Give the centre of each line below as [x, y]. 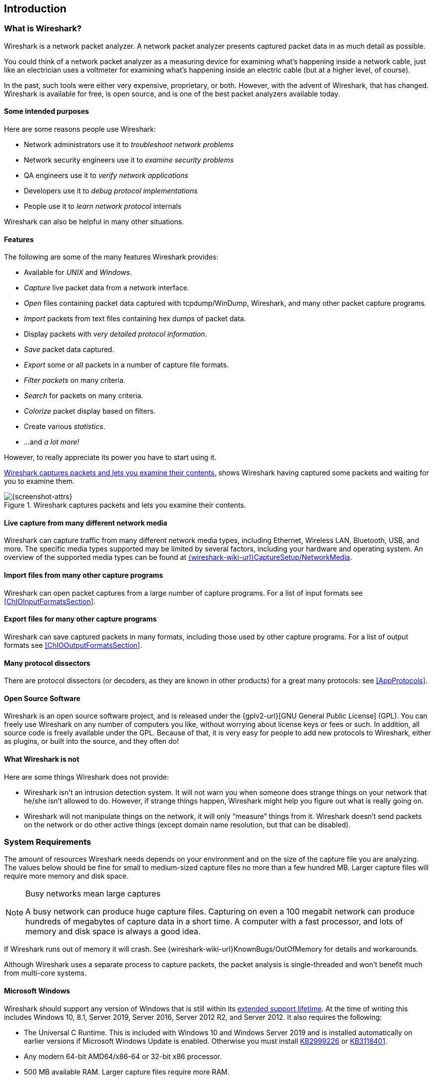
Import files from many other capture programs [84, 575]
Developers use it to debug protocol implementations [111, 191]
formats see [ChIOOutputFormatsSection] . [73, 645]
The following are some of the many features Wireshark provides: [111, 257]
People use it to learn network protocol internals [103, 206]
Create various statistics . [65, 427]
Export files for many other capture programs [81, 619]
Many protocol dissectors [47, 663]
